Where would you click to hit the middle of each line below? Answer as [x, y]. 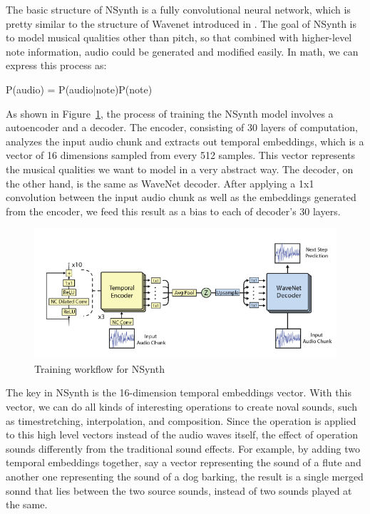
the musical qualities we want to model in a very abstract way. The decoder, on [180, 169]
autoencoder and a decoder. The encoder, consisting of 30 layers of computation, [182, 127]
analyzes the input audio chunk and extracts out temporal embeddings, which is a [185, 141]
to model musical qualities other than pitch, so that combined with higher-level [179, 37]
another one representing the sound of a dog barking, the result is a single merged [185, 477]
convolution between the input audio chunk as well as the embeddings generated [181, 197]
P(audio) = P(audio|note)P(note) [79, 89]
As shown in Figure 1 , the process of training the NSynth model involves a [170, 113]
